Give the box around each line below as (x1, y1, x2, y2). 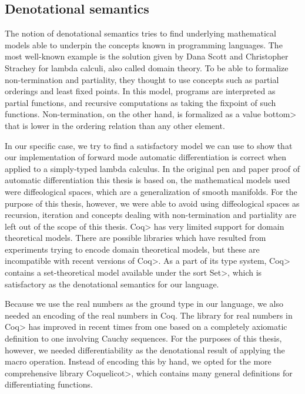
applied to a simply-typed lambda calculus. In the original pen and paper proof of (5, 162, 300, 174)
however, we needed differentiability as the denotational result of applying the (5, 343, 285, 356)
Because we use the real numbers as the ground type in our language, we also (5, 297, 283, 310)
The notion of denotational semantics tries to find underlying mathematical (5, 27, 276, 39)
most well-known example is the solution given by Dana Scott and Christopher (5, 50, 289, 62)
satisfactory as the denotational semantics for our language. (5, 277, 219, 290)
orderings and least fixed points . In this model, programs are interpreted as (5, 85, 276, 97)
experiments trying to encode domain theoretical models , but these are (5, 243, 260, 255)
